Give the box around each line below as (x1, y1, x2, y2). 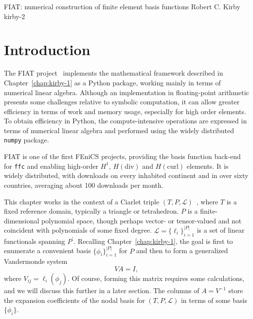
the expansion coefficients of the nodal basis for (4, 295, 145, 305)
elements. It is (186, 160, 229, 171)
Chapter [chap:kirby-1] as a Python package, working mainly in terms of (4, 77, 221, 87)
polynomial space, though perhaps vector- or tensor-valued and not (41, 215, 242, 225)
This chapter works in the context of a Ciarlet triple (4, 196, 160, 206)
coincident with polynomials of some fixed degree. (4, 225, 152, 235)
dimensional (4, 215, 39, 225)
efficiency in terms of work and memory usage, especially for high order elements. (4, 106, 246, 116)
